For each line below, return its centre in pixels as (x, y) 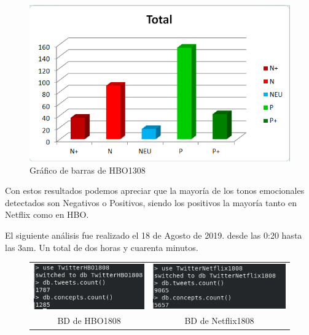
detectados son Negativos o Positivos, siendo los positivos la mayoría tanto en (151, 202)
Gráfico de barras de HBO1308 (88, 170)
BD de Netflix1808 (219, 321)
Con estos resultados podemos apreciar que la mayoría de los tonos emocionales (155, 191)
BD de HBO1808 (89, 321)
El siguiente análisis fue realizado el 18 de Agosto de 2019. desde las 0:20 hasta (154, 235)
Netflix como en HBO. (47, 214)
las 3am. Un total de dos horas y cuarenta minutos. (102, 247)
